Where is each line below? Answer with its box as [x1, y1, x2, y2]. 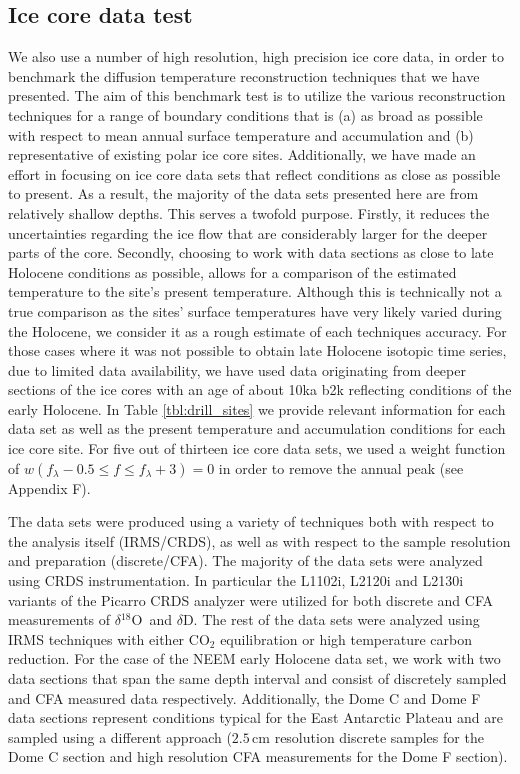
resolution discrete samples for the [274, 726, 484, 747]
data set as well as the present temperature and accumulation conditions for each [8, 418, 506, 439]
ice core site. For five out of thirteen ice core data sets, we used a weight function [8, 438, 506, 459]
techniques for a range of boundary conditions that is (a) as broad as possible [8, 104, 483, 125]
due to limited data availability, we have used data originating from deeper [8, 359, 466, 380]
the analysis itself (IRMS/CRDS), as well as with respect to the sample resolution [8, 530, 511, 551]
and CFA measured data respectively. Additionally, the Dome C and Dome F [8, 687, 481, 708]
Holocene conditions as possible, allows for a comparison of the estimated [8, 261, 457, 282]
